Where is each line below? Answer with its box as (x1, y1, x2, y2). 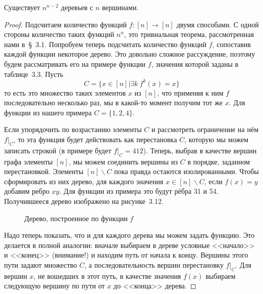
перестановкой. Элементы (4, 166, 84, 177)
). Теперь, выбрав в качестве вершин (143, 145, 257, 155)
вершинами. (102, 2, 139, 12)
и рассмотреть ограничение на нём (151, 124, 259, 135)
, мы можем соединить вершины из (68, 156, 178, 166)
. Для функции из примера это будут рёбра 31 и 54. (59, 186, 219, 196)
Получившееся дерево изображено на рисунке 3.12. (4, 196, 164, 206)
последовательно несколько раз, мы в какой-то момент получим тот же (4, 97, 223, 108)
